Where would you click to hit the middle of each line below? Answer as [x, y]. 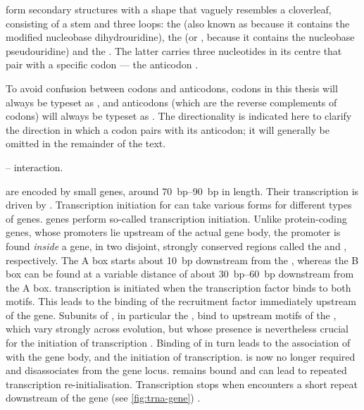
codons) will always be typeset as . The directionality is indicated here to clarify [179, 116]
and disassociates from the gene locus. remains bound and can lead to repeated [176, 370]
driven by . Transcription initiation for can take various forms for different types [179, 205]
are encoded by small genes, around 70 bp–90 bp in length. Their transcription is [182, 191]
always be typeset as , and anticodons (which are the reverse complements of [171, 102]
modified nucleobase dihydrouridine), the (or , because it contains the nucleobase [180, 37]
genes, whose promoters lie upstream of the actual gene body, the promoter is [173, 232]
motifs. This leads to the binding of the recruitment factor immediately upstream [181, 301]
